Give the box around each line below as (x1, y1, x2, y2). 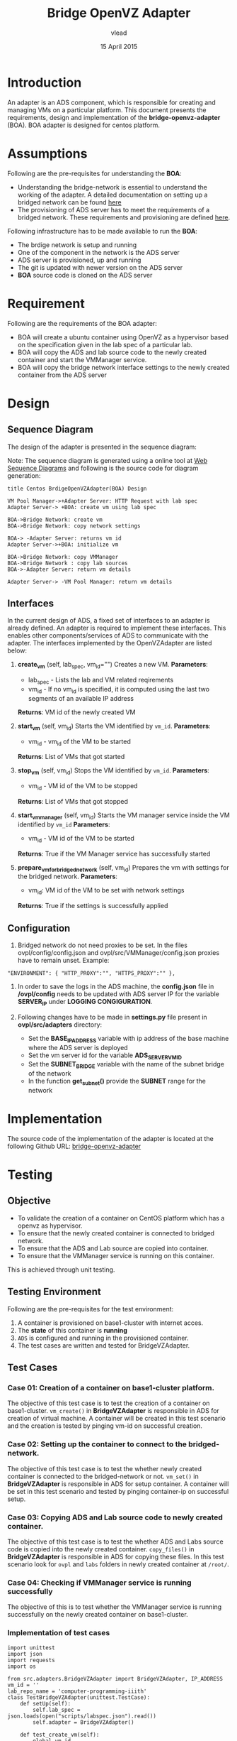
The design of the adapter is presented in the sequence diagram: (7, 442, 197, 451)
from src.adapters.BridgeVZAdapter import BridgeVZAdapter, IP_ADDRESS (7, 1675, 223, 1682)
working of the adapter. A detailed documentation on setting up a (17, 190, 208, 199)
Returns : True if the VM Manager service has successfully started (17, 849, 211, 858)
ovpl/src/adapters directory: (17, 1020, 103, 1029)
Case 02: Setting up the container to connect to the (7, 1439, 187, 1449)
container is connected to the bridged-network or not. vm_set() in (7, 1472, 200, 1480)
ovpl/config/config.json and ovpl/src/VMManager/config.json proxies (17, 948, 220, 956)
